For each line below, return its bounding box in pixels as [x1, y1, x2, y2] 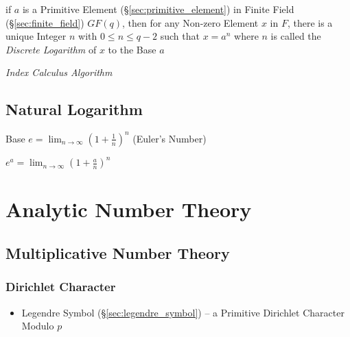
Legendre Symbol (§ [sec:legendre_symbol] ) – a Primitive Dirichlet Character [21, 305, 345, 319]
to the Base [108, 42, 156, 56]
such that [160, 29, 200, 43]
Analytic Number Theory [5, 195, 252, 223]
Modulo [21, 319, 54, 333]
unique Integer [5, 29, 67, 43]
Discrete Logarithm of [5, 42, 97, 56]
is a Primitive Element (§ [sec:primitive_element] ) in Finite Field [22, 2, 294, 16]
